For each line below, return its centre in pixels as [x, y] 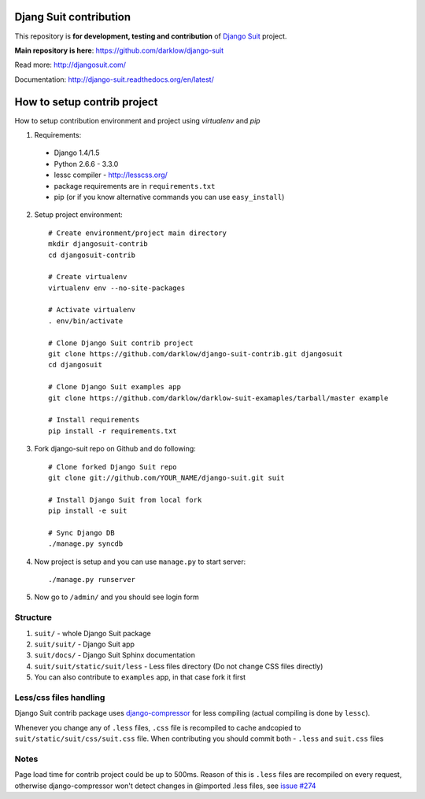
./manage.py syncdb [86, 544]
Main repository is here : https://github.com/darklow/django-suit [119, 50]
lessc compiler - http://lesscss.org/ [111, 175]
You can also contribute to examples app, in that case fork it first [140, 677]
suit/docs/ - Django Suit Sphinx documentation [115, 655]
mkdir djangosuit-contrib [98, 244]
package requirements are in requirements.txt [135, 186]
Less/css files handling [60, 698]
